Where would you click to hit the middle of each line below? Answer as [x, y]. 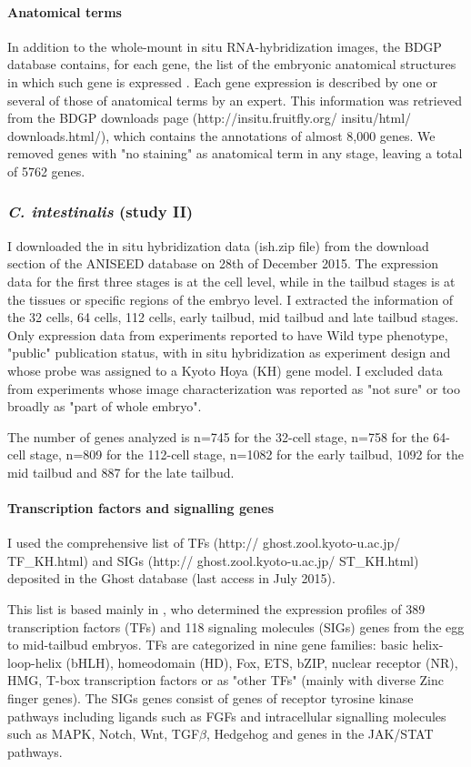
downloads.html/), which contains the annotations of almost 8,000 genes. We [221, 135]
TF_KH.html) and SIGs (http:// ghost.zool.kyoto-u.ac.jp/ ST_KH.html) [213, 560]
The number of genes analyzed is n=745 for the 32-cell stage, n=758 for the [218, 436]
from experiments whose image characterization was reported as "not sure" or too [234, 388]
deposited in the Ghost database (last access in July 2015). [171, 578]
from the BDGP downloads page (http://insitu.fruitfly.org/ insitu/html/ [210, 118]
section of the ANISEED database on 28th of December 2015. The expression [223, 263]
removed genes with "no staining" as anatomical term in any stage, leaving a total [235, 153]
